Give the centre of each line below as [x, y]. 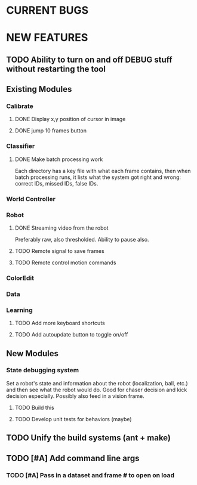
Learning [19, 310]
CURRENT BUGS [47, 10]
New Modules [32, 353]
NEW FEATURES [47, 38]
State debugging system [43, 370]
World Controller [31, 199]
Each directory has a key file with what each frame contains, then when [103, 171]
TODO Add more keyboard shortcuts [60, 323]
